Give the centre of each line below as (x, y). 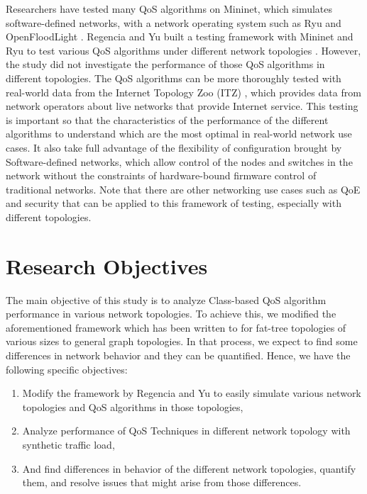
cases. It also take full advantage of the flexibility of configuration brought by (174, 147)
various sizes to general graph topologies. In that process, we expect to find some (182, 341)
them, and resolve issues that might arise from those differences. (162, 482)
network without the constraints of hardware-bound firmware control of (161, 175)
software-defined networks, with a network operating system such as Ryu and (174, 22)
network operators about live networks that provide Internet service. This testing (182, 106)
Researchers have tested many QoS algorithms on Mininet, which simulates (169, 9)
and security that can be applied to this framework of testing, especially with (174, 203)
